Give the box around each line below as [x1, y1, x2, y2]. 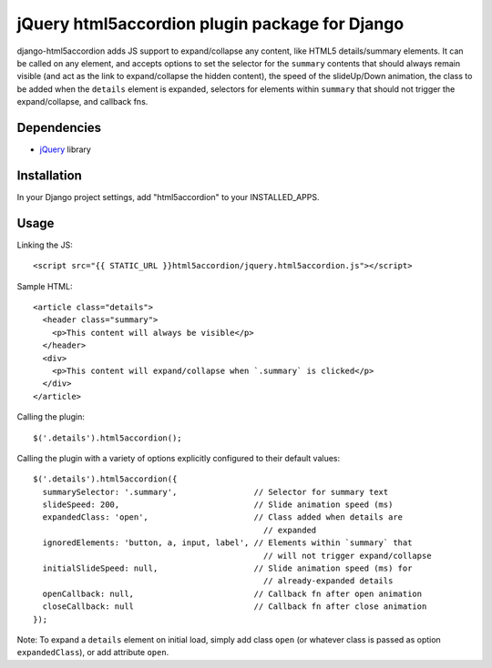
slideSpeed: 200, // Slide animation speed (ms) [42, 500, 394, 510]
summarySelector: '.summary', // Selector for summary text [42, 487, 389, 497]
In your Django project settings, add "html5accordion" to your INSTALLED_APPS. [16, 191, 320, 202]
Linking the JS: [16, 239, 73, 250]
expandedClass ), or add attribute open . [16, 647, 169, 658]
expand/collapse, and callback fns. [16, 96, 149, 107]
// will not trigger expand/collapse [262, 551, 432, 561]
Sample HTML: [16, 280, 73, 291]
